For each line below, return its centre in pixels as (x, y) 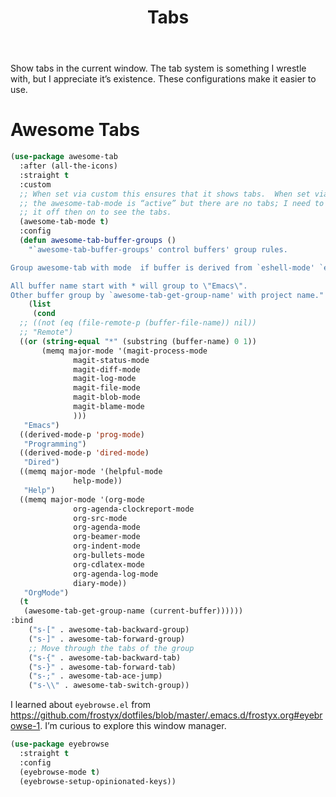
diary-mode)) (100, 583)
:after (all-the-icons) (68, 166)
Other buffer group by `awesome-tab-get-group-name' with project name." (167, 295)
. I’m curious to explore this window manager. (133, 726)
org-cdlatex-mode (109, 564)
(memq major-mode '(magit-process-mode (124, 351)
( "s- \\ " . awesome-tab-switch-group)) (109, 686)
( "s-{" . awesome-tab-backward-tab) (105, 657)
